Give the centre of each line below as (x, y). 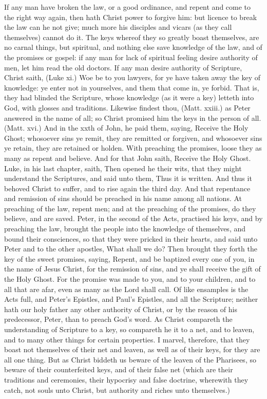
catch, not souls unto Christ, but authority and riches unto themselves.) (117, 389)
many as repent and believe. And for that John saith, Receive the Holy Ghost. (128, 158)
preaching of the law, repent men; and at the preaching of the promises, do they (130, 208)
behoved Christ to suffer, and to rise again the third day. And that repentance (127, 188)
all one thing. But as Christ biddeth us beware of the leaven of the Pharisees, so (130, 359)
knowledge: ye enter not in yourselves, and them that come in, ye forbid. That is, (132, 87)
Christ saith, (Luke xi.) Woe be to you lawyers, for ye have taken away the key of (132, 77)
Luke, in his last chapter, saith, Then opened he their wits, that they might (123, 168)
